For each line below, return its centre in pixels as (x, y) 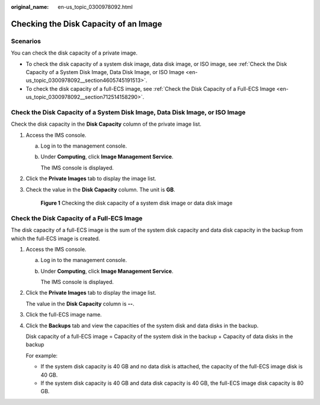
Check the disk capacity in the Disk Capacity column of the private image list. (106, 124)
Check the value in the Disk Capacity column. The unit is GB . (100, 189)
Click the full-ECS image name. (64, 315)
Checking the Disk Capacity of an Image (87, 24)
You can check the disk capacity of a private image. (74, 53)
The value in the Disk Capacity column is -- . (80, 304)
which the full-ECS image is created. (55, 238)
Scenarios (26, 41)
